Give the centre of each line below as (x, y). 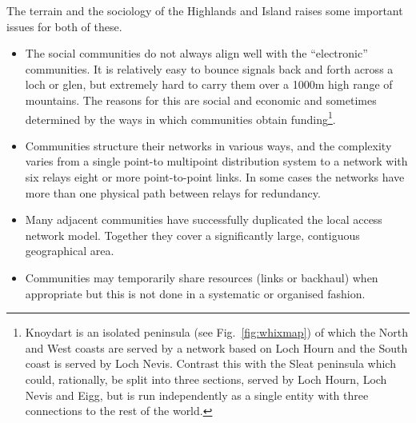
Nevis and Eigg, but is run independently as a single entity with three (197, 395)
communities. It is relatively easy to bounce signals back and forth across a (209, 68)
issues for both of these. (64, 26)
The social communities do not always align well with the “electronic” (196, 53)
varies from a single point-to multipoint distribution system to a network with (216, 161)
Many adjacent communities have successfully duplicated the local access (204, 219)
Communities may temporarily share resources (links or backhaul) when (202, 277)
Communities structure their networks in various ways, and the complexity (208, 145)
